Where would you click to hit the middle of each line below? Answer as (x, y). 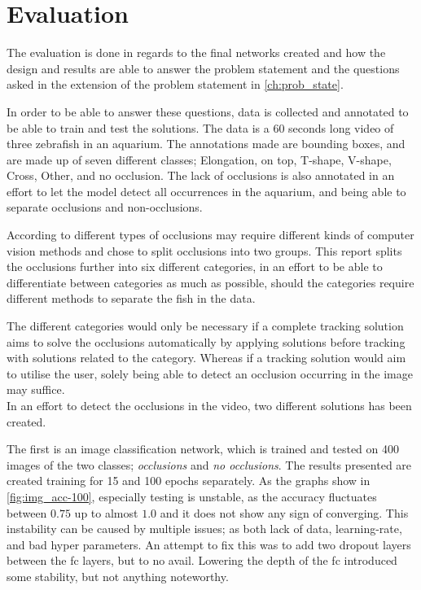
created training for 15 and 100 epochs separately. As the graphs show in (189, 481)
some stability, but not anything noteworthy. (118, 576)
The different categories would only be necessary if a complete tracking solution (205, 326)
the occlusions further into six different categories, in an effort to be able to (195, 267)
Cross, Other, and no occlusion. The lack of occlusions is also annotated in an (201, 175)
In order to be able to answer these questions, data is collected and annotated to (208, 111)
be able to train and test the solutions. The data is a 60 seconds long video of (200, 127)
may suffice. (36, 389)
